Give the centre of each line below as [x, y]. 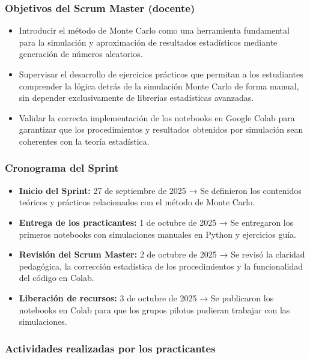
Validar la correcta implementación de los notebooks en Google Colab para [157, 117]
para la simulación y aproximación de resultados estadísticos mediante [148, 42]
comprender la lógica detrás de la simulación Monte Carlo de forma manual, [159, 86]
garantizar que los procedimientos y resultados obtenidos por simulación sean [161, 129]
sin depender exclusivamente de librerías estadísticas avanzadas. [136, 98]
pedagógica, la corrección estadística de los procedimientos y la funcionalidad [161, 266]
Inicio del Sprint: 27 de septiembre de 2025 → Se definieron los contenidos [160, 190]
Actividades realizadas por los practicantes [110, 348]
